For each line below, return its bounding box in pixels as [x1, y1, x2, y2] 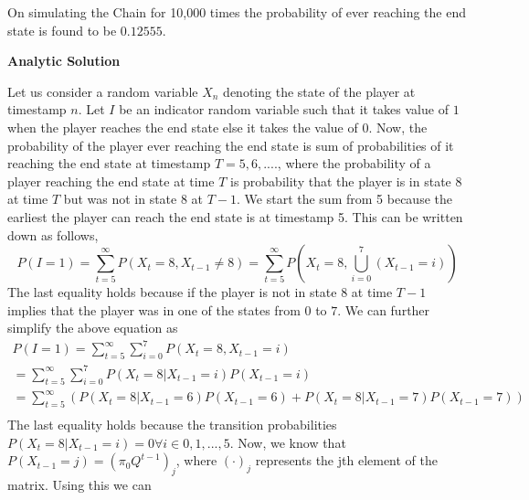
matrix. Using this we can [7, 474, 152, 494]
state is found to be [7, 20, 117, 39]
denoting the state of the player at [223, 81, 416, 101]
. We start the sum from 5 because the [237, 189, 452, 208]
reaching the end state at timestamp [7, 154, 211, 173]
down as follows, [7, 225, 99, 244]
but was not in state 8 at [63, 189, 204, 208]
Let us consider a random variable [7, 81, 198, 101]
